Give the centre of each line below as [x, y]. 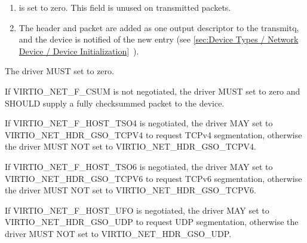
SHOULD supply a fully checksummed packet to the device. [115, 103]
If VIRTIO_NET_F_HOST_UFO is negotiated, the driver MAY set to [137, 210]
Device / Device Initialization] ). [79, 51]
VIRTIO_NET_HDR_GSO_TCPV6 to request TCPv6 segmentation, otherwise [153, 178]
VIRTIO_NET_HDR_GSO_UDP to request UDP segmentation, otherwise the [152, 222]
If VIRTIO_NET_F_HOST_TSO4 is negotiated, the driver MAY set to [139, 123]
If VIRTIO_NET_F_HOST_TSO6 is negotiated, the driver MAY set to [139, 166]
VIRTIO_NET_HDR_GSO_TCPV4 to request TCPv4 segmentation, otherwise [153, 134]
